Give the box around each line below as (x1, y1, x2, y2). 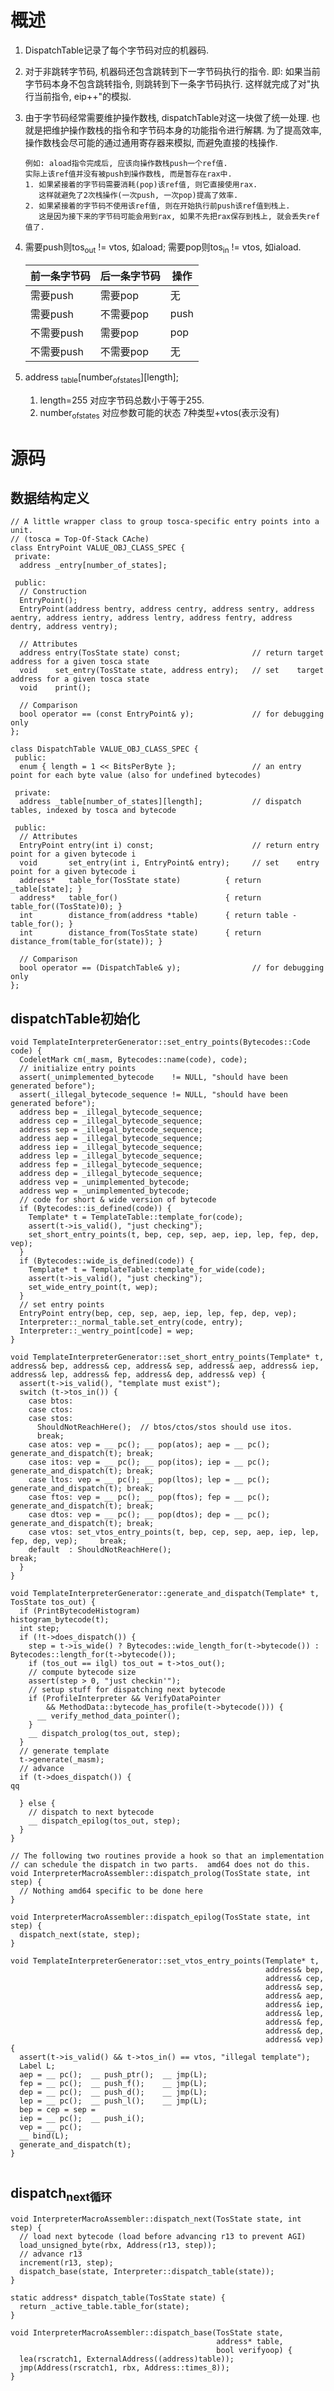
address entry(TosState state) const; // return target (19, 648, 325, 658)
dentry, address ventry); (10, 622, 118, 632)
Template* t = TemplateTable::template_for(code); (28, 1212, 244, 1223)
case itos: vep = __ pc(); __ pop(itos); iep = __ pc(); (28, 1457, 271, 1468)
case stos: (28, 1414, 74, 1424)
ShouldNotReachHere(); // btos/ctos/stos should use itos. (36, 1422, 293, 1433)
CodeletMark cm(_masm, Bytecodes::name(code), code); (19, 1055, 248, 1065)
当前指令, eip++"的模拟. (33, 90, 132, 102)
